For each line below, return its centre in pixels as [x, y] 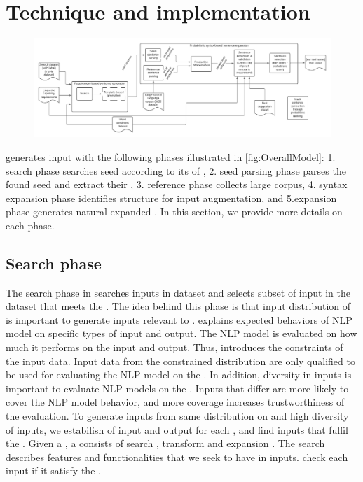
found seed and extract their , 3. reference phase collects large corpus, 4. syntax [177, 184]
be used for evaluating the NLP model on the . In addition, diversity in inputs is [179, 375]
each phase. [30, 225]
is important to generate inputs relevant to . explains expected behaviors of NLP [179, 319]
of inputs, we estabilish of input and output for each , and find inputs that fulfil [177, 429]
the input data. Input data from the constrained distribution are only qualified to [180, 361]
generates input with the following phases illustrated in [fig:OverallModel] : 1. [171, 156]
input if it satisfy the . [53, 470]
